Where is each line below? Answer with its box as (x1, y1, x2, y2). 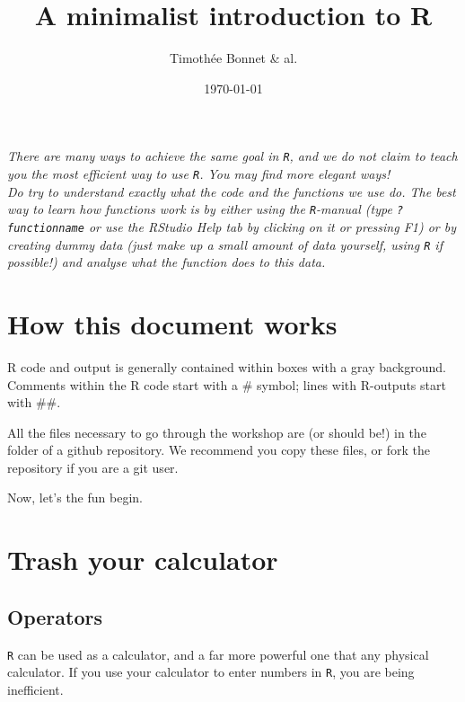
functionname (7, 221, 84, 235)
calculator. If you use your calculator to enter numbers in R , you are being (7, 662, 415, 681)
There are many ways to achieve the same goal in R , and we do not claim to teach (7, 147, 458, 165)
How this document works (7, 305, 338, 342)
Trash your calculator (7, 541, 278, 578)
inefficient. (7, 680, 64, 698)
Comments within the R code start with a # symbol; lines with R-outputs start (7, 375, 446, 394)
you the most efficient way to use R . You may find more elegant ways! (7, 164, 390, 182)
